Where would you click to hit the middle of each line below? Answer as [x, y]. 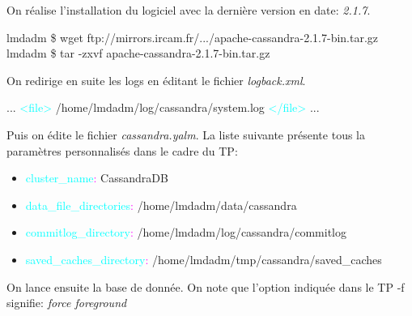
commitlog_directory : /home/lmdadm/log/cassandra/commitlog [186, 232]
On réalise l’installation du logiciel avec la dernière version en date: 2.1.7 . [189, 10]
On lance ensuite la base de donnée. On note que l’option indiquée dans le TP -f [206, 286]
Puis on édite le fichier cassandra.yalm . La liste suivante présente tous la [186, 134]
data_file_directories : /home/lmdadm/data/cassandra [161, 205]
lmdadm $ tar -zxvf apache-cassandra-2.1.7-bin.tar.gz [138, 53]
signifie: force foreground [67, 303]
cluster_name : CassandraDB [97, 178]
